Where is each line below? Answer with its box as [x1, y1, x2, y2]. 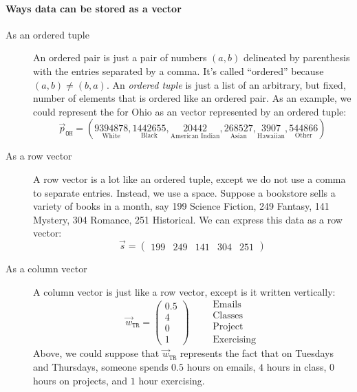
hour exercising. [138, 373, 205, 387]
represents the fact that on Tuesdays [180, 346, 334, 360]
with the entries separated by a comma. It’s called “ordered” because [33, 63, 324, 78]
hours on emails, [186, 360, 256, 374]
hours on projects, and [33, 373, 128, 387]
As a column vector [6, 261, 87, 276]
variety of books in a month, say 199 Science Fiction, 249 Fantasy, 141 [33, 199, 329, 213]
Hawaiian [257, 133, 285, 140]
